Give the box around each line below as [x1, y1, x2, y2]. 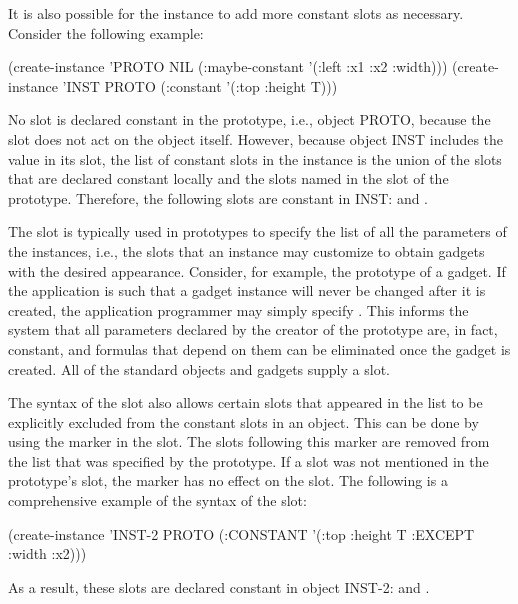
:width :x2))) [8, 543, 87, 564]
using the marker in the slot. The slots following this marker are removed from [8, 431, 490, 452]
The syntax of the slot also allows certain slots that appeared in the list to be [8, 392, 483, 413]
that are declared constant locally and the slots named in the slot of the [8, 168, 449, 189]
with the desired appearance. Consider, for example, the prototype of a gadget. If [8, 260, 506, 281]
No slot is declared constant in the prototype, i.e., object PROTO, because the [8, 109, 491, 130]
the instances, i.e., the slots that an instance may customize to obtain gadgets [8, 240, 485, 261]
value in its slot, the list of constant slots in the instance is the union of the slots [8, 148, 502, 169]
